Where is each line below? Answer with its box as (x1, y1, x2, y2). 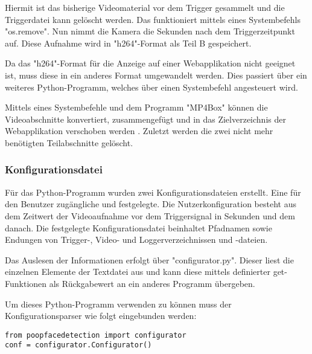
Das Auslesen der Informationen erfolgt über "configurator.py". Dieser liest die (5, 253, 294, 266)
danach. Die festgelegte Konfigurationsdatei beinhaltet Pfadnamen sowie (5, 221, 272, 234)
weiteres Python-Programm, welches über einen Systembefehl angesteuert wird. (5, 80, 298, 93)
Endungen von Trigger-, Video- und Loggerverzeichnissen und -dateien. (5, 233, 268, 246)
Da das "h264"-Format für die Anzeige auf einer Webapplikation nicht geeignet (5, 57, 296, 69)
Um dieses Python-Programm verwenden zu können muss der (5, 297, 232, 310)
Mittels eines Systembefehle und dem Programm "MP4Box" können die (5, 101, 268, 114)
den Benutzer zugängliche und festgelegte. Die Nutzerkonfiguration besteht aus (5, 198, 296, 210)
